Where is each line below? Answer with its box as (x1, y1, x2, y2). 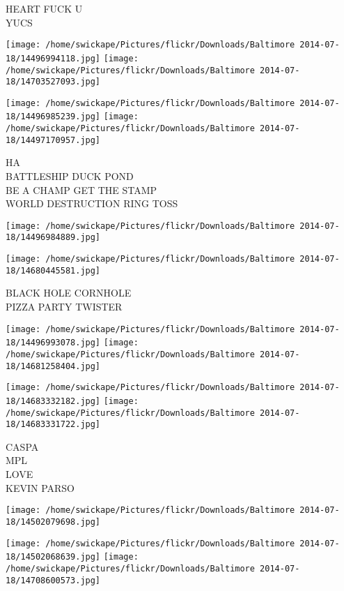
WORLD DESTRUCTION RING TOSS (6, 196, 178, 211)
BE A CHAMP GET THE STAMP (6, 182, 157, 197)
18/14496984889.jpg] (6, 232, 101, 243)
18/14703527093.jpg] (6, 77, 101, 87)
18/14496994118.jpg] (6, 53, 101, 63)
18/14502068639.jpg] (6, 552, 101, 562)
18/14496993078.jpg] (6, 338, 101, 348)
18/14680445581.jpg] (6, 265, 101, 276)
